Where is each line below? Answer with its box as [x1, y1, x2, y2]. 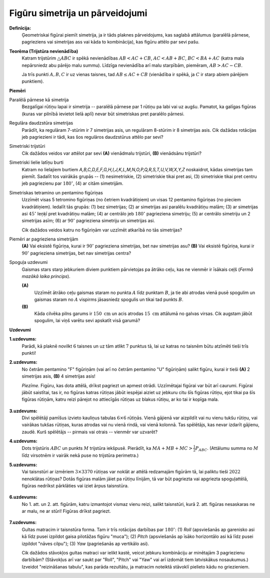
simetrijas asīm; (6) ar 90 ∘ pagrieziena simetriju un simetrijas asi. [21, 217, 155, 224]
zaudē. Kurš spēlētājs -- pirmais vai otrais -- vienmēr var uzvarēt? [21, 429, 157, 435]
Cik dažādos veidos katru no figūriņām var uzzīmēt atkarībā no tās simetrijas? [21, 227, 182, 233]
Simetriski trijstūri [9, 143, 45, 149]
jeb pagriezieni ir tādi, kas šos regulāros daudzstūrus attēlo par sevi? [21, 134, 163, 140]
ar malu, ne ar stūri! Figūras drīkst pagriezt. [21, 508, 111, 514]
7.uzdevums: [9, 519, 37, 525]
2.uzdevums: [9, 359, 37, 365]
